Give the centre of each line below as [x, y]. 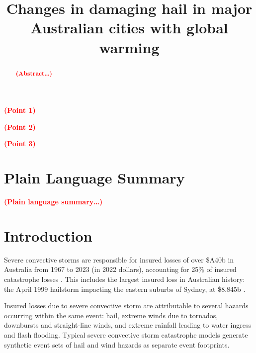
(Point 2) [20, 127]
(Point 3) [20, 143]
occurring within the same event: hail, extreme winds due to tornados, [111, 315]
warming [129, 47]
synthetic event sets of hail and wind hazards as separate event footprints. [117, 344]
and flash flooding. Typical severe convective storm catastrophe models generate [126, 334]
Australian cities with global [129, 28]
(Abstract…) [34, 73]
